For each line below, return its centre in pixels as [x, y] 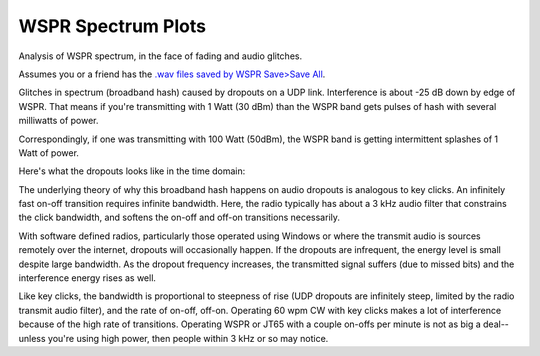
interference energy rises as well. [87, 278]
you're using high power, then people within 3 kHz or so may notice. [188, 338]
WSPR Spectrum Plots [112, 26]
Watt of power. [49, 152]
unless [32, 338]
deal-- [496, 324]
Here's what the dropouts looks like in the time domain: [132, 171]
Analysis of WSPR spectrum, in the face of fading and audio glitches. [160, 56]
